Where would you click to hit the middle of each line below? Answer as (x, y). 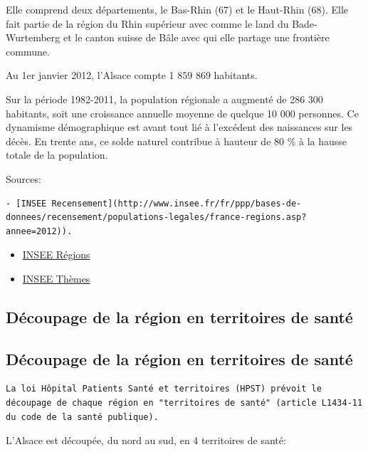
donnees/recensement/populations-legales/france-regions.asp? (156, 217)
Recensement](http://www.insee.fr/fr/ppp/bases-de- (177, 203)
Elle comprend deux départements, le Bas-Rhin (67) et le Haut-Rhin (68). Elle (177, 9)
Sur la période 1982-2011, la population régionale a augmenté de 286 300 (164, 99)
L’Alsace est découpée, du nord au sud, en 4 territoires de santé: (146, 440)
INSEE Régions (56, 254)
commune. (28, 51)
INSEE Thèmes (56, 278)
